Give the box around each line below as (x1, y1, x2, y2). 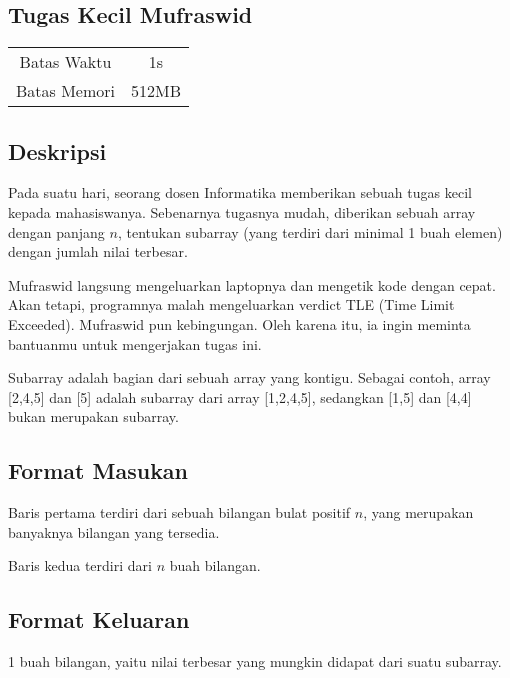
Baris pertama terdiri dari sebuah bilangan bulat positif (8, 502, 351, 523)
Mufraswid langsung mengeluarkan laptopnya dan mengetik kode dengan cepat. (8, 274, 496, 295)
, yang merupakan (363, 502, 474, 523)
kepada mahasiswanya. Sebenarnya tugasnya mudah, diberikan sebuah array (8, 202, 476, 222)
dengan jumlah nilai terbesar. (8, 241, 188, 262)
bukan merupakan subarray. (8, 406, 179, 427)
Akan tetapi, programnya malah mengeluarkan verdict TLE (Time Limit (8, 294, 455, 315)
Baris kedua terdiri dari (8, 555, 152, 576)
